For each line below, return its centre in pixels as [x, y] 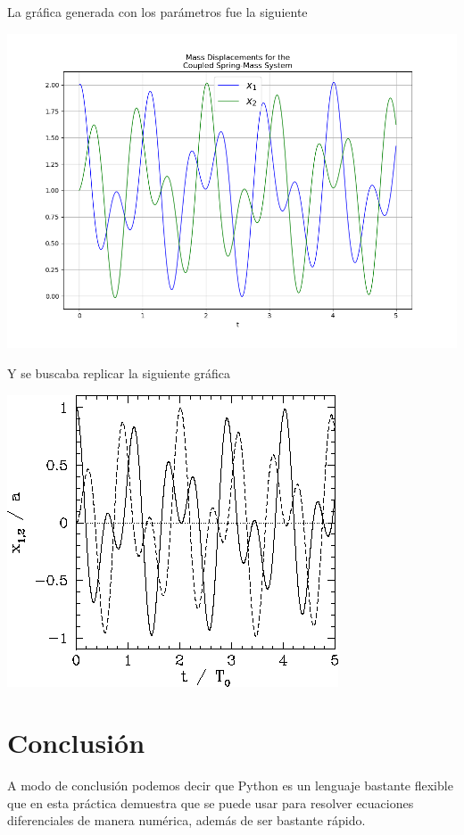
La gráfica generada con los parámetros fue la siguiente [157, 12]
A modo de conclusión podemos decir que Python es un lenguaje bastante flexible [230, 785]
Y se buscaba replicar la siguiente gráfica [119, 372]
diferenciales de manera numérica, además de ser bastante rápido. [186, 820]
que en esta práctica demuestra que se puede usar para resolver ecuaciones [211, 802]
